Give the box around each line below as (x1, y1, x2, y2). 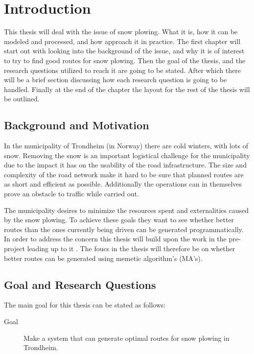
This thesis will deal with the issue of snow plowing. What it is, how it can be (4, 26, 238, 37)
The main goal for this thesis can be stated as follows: (4, 300, 166, 310)
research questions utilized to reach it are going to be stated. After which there (4, 65, 241, 75)
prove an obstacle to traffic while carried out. (4, 189, 139, 199)
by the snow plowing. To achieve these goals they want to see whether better (4, 214, 234, 225)
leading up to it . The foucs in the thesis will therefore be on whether (27, 243, 235, 254)
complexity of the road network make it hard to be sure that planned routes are (4, 169, 244, 179)
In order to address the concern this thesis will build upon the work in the (4, 234, 227, 244)
